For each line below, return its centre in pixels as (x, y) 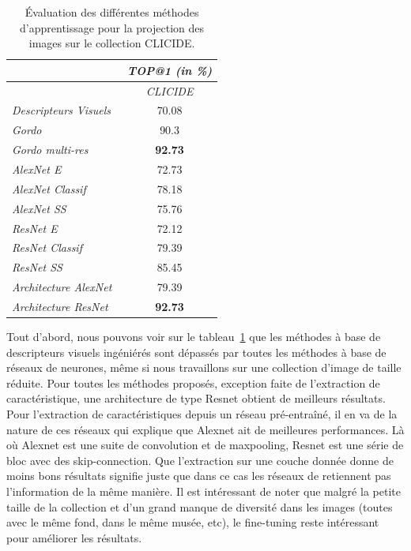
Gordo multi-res (50, 150)
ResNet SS (37, 267)
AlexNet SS (39, 208)
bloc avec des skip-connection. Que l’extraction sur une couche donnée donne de (200, 460)
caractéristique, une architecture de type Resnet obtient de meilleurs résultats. (196, 398)
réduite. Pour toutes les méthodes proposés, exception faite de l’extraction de (193, 382)
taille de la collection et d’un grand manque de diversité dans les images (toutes (200, 506)
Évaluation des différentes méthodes (112, 12)
